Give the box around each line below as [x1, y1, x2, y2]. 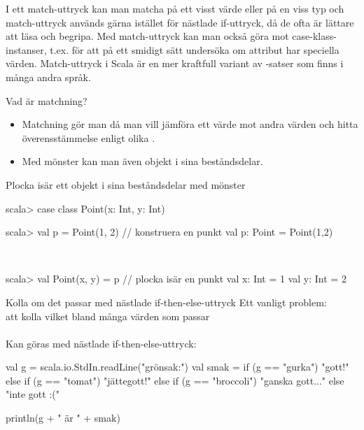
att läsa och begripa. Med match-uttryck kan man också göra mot [6, 29, 289, 43]
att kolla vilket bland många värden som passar [6, 308, 210, 323]
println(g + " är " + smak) [6, 410, 120, 425]
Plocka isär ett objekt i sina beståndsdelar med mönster [6, 177, 246, 192]
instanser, [6, 42, 47, 57]
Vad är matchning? [6, 93, 87, 108]
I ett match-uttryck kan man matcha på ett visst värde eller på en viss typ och [6, 1, 344, 15]
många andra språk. [6, 69, 91, 84]
